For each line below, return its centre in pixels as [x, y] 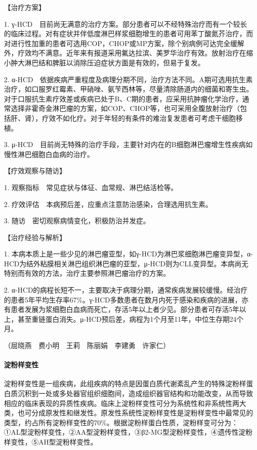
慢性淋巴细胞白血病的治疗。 [49, 154]
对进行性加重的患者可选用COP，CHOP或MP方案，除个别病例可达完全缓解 [124, 43]
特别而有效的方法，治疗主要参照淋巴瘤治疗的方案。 [87, 273]
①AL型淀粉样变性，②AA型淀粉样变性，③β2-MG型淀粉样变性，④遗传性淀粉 [128, 432]
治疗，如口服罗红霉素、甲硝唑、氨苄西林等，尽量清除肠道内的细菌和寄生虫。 [128, 89]
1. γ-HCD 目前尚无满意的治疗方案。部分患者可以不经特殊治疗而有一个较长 [126, 24]
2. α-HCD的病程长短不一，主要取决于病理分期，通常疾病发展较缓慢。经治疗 [126, 290]
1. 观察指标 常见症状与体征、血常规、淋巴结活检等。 [91, 187]
